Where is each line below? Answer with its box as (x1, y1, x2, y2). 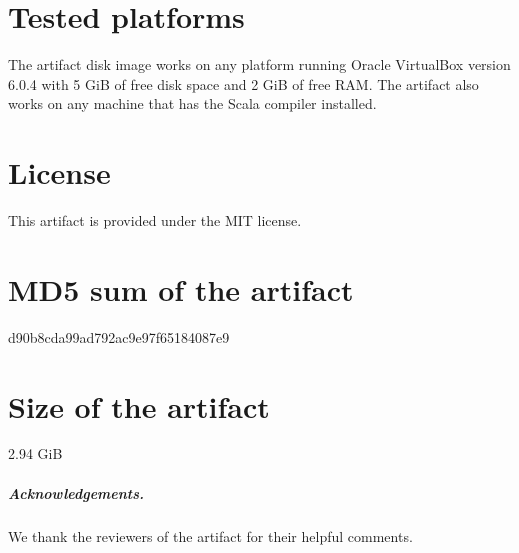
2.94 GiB (8, 443, 63, 464)
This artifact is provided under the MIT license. (8, 210, 302, 231)
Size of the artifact (8, 385, 270, 426)
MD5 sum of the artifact (8, 268, 354, 309)
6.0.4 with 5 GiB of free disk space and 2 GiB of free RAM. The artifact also (8, 73, 479, 94)
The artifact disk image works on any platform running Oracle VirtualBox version (8, 54, 511, 75)
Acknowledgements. (8, 482, 145, 503)
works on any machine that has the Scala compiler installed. (8, 93, 377, 114)
